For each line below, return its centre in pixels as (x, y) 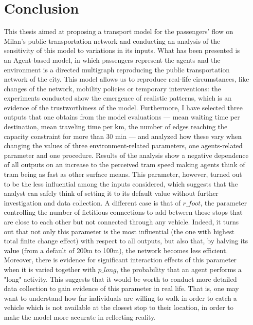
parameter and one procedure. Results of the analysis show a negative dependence (126, 155)
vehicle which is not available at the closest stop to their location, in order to (119, 307)
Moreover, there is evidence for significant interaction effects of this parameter (120, 260)
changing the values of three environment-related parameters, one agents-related (123, 145)
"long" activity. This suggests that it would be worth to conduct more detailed (120, 279)
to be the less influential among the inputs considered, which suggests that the (121, 183)
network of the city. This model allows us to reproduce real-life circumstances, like (126, 79)
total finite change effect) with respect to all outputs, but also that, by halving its (126, 241)
